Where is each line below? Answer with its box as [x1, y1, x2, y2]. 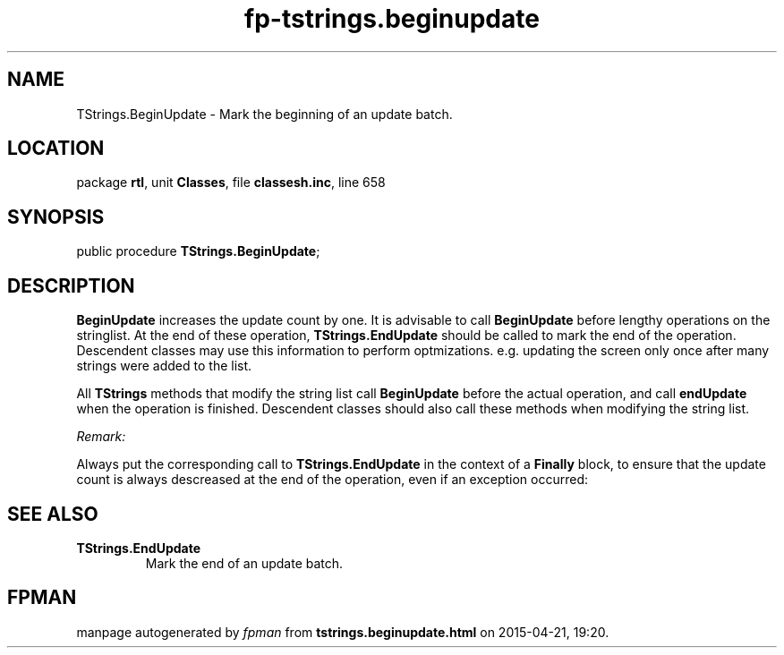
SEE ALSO [7, 502, 98, 525]
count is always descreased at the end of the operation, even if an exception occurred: [76, 472, 589, 488]
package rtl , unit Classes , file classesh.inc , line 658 [76, 174, 386, 191]
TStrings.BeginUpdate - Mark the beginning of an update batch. [76, 106, 453, 122]
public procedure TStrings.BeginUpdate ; [76, 243, 320, 259]
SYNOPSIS [7, 205, 105, 228]
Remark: [76, 429, 126, 445]
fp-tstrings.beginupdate [244, 4, 540, 34]
